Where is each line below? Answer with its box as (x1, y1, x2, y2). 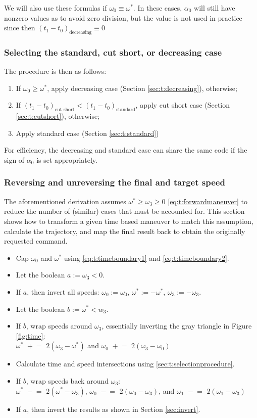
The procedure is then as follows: (4, 66, 107, 76)
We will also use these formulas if (4, 3, 107, 13)
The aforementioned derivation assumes (4, 196, 126, 206)
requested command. (4, 236, 68, 246)
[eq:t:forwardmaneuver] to (168, 196, 247, 206)
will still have (194, 3, 235, 13)
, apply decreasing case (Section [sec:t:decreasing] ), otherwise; (47, 82, 237, 93)
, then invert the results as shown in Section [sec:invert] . (27, 403, 200, 414)
